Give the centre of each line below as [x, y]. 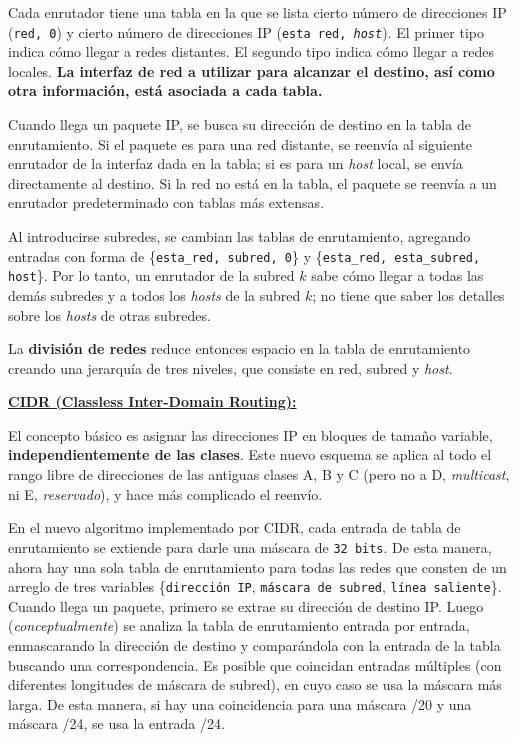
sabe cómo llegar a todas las [397, 275]
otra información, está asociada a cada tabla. [165, 90]
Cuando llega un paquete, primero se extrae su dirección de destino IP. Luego [246, 605]
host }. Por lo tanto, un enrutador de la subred [151, 275]
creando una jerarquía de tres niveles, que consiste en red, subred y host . [230, 367]
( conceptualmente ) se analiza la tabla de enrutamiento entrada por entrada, [239, 625]
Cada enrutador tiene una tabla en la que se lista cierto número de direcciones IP [257, 12]
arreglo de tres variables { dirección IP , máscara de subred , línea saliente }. [255, 586]
